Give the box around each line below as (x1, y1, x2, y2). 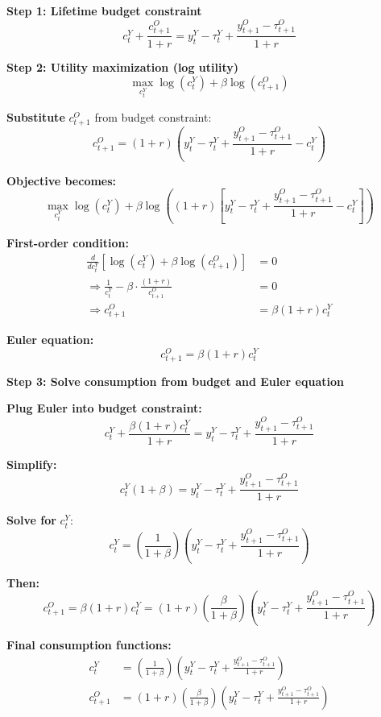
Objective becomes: (6, 172, 117, 189)
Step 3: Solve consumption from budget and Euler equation (6, 372, 344, 389)
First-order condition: (6, 234, 129, 251)
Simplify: (6, 455, 57, 472)
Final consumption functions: (6, 636, 172, 653)
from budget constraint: (94, 108, 212, 125)
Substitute (6, 108, 65, 125)
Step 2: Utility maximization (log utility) (6, 58, 238, 75)
